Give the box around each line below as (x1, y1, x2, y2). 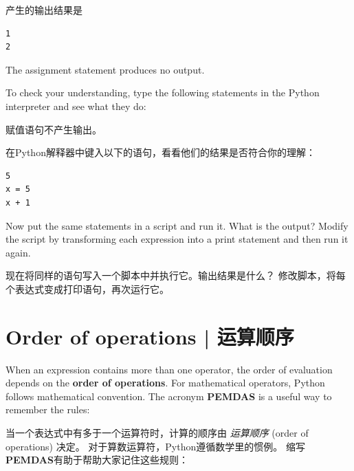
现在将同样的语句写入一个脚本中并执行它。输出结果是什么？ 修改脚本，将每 (5, 268, 346, 283)
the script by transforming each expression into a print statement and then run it (5, 232, 349, 246)
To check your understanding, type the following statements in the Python (5, 85, 320, 100)
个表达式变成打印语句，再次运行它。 (5, 281, 169, 296)
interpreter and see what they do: (5, 98, 146, 113)
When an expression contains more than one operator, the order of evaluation (5, 362, 333, 376)
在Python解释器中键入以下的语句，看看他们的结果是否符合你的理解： (5, 145, 316, 160)
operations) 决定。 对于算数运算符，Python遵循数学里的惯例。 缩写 (5, 439, 305, 453)
